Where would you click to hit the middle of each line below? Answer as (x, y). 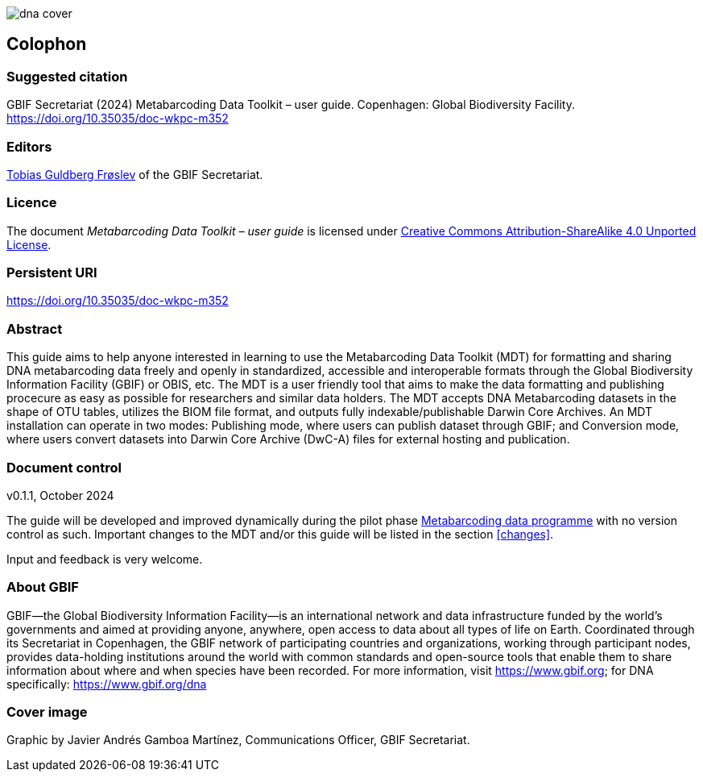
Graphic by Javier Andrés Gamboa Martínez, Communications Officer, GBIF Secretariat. (238, 740)
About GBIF (43, 587)
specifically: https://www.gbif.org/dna (107, 684)
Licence (32, 203)
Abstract (35, 329)
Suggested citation (67, 76)
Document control (64, 467)
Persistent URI (52, 273)
